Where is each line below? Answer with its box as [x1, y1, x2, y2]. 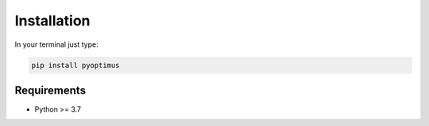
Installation [14, 12, 91, 29]
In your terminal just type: [14, 40, 99, 49]
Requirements [14, 83, 87, 97]
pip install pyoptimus [31, 60, 120, 70]
